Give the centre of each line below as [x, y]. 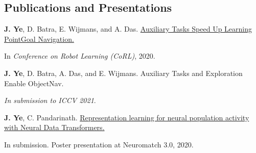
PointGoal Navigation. [39, 39]
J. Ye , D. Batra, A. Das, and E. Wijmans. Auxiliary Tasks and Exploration [123, 73]
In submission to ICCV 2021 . [50, 100]
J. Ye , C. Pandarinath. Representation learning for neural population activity [127, 117]
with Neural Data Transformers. [54, 127]
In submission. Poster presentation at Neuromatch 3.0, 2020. [99, 144]
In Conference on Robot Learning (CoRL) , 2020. [80, 56]
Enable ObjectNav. [34, 83]
